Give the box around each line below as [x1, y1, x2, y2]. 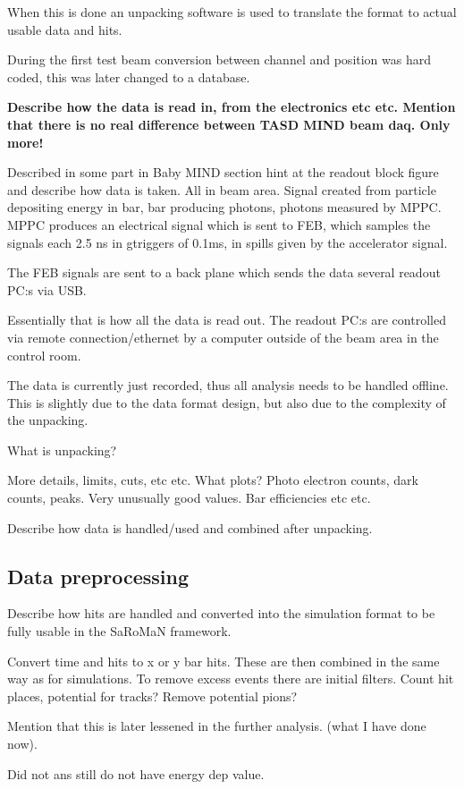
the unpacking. [7, 411, 89, 429]
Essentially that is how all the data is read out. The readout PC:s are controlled [7, 310, 446, 329]
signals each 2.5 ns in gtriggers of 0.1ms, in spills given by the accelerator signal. [7, 233, 448, 251]
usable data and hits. [7, 20, 122, 38]
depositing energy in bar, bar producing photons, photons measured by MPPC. [7, 198, 442, 216]
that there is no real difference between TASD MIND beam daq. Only [7, 115, 451, 133]
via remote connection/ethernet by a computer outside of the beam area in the [7, 327, 439, 346]
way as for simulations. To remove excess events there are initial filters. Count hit [7, 669, 454, 688]
